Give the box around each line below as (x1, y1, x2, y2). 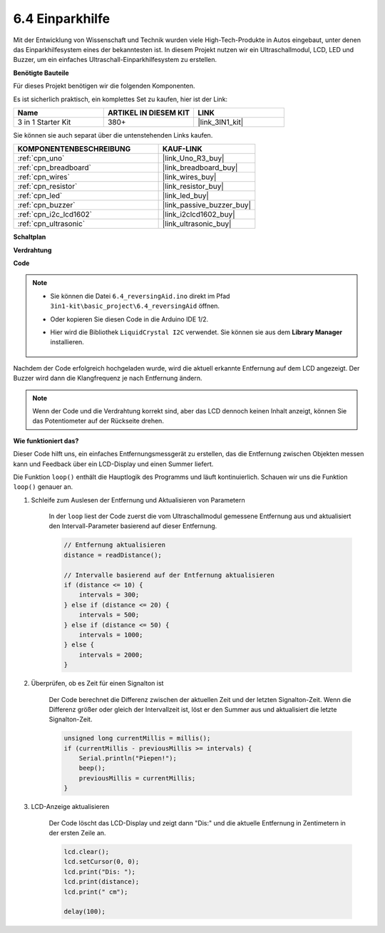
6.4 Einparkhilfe (13, 11, 111, 26)
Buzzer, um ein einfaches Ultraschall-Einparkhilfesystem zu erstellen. (13, 56, 217, 64)
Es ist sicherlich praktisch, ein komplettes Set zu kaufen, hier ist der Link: (13, 95, 228, 103)
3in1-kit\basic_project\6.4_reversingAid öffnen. (50, 301, 220, 310)
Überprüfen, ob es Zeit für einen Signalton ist (31, 679, 164, 688)
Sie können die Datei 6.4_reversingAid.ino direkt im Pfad (50, 292, 230, 300)
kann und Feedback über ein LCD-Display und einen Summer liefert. (13, 460, 214, 468)
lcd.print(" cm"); (63, 887, 128, 896)
